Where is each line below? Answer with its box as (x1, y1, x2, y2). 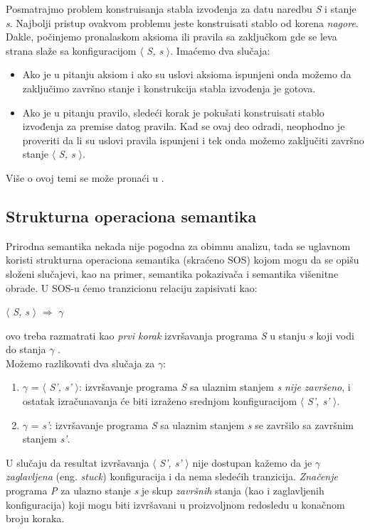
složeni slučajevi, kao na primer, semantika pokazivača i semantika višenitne (6, 266, 339, 281)
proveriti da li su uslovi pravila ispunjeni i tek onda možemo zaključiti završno (22, 132, 364, 147)
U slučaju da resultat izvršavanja (6, 455, 149, 470)
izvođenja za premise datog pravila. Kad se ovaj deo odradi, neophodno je (22, 119, 345, 134)
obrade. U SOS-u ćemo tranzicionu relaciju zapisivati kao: (6, 280, 258, 295)
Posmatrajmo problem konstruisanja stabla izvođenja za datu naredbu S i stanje (6, 1, 356, 16)
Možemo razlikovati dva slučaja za (6, 355, 155, 370)
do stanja (6, 342, 46, 357)
